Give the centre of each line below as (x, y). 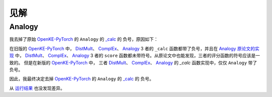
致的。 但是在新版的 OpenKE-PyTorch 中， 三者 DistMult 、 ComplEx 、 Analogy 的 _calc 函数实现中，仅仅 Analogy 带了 (133, 62)
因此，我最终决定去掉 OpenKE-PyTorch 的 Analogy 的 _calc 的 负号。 (82, 79)
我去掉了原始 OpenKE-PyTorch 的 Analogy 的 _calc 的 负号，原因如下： (84, 39)
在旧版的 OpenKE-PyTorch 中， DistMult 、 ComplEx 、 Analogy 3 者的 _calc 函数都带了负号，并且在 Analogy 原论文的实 (134, 48)
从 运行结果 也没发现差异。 (37, 88)
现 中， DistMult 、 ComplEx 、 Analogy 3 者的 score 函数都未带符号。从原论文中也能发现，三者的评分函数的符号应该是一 (135, 56)
